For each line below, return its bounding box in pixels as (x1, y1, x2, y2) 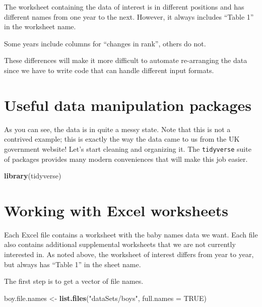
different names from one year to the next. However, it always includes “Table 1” (4, 11, 254, 22)
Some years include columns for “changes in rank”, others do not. (4, 38, 206, 48)
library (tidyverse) (4, 170, 61, 181)
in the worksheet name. (4, 21, 76, 32)
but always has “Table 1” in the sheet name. (4, 259, 141, 269)
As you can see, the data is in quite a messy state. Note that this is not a (4, 124, 231, 134)
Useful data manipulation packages (4, 94, 252, 115)
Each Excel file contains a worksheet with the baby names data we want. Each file (4, 229, 258, 239)
